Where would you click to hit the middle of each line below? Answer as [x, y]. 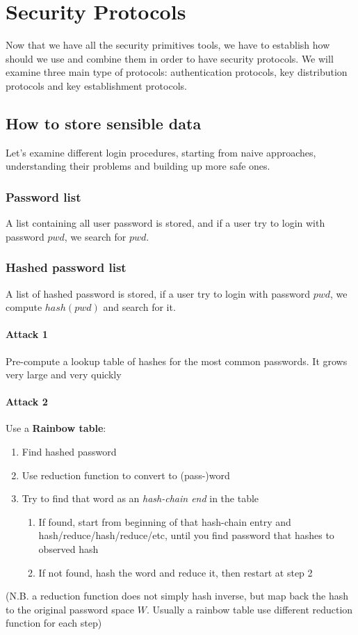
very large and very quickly [64, 375]
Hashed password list [66, 267]
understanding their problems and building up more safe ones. [138, 166]
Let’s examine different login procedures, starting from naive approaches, [161, 152]
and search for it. [139, 307]
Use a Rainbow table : [56, 428]
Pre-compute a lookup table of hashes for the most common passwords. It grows [177, 361]
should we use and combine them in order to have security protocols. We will [170, 58]
